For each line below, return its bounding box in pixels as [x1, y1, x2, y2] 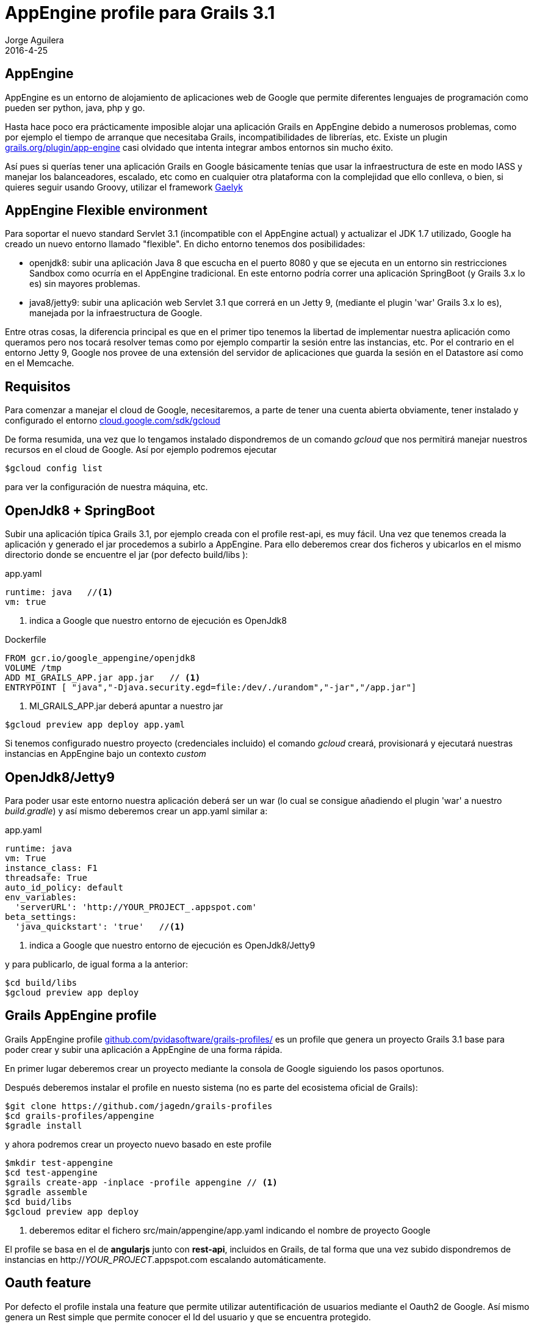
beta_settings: [5, 911, 78, 922]
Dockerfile [5, 634, 46, 645]
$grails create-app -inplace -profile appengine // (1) [5, 1177, 278, 1187]
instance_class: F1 [5, 862, 98, 873]
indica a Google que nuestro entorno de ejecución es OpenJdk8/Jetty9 [29, 939, 316, 950]
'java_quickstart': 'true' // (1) [15, 921, 186, 931]
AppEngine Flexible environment [5, 203, 207, 219]
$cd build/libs [5, 977, 78, 988]
